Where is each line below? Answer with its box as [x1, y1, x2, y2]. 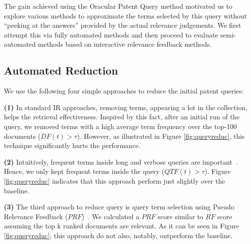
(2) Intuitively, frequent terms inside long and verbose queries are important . [4, 156, 238, 167]
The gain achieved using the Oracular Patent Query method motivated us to [4, 1, 233, 11]
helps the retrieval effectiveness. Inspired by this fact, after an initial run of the [4, 112, 240, 122]
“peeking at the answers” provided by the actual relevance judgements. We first [4, 20, 241, 30]
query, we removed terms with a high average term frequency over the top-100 [4, 121, 237, 131]
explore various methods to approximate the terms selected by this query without [4, 10, 247, 20]
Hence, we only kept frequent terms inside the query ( [4, 166, 165, 176]
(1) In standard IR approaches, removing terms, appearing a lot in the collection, [4, 102, 248, 112]
